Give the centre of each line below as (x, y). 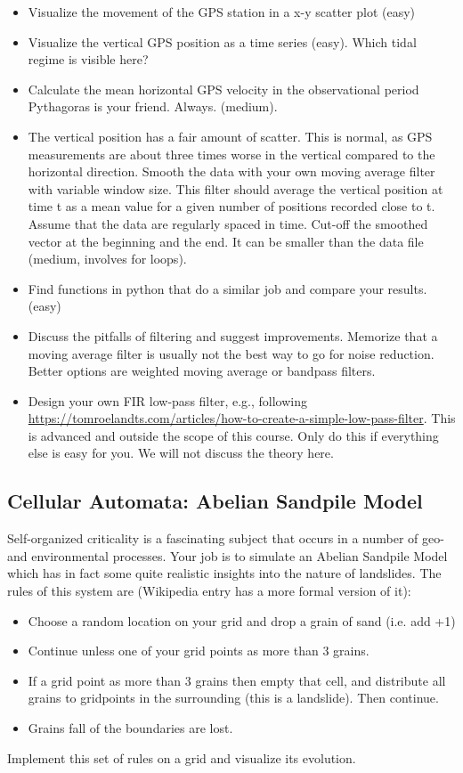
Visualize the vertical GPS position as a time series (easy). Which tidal (222, 41)
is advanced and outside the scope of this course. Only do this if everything (233, 435)
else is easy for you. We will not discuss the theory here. (181, 453)
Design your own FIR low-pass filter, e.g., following (167, 400)
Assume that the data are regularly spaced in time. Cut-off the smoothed (228, 223)
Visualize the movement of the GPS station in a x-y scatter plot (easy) (222, 12)
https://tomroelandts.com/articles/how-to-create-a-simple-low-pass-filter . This (242, 418)
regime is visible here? (88, 59)
